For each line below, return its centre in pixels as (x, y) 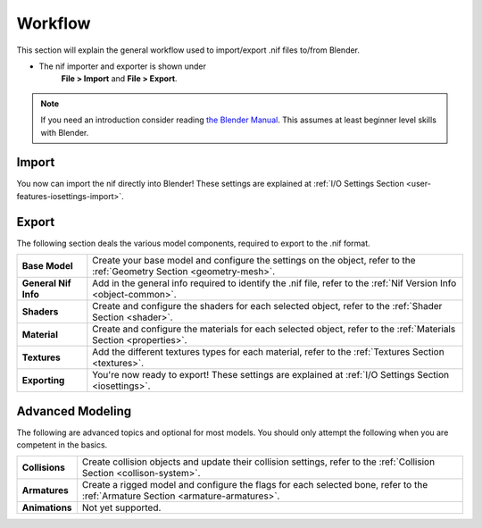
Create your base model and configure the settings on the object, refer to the (254, 261)
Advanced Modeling (74, 411)
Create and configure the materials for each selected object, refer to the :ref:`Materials (274, 329)
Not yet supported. (121, 507)
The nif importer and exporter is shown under (123, 66)
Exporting (43, 381)
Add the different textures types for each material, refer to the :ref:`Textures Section (269, 352)
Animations (47, 507)
